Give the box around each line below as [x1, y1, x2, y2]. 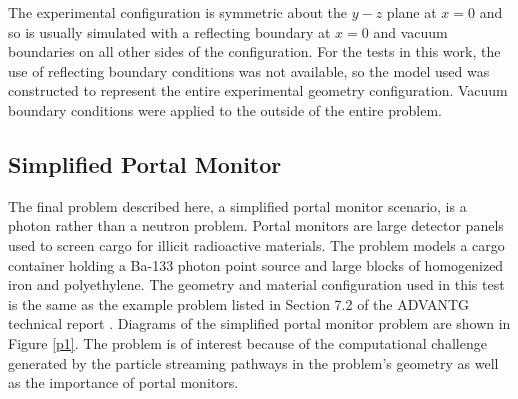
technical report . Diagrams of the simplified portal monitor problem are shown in [8, 313, 511, 334]
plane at [386, 2, 437, 22]
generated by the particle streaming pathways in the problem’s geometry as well [8, 352, 499, 373]
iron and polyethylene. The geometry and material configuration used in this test [8, 274, 505, 295]
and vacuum [373, 21, 448, 42]
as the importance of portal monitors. [8, 372, 239, 393]
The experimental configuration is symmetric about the [8, 2, 347, 22]
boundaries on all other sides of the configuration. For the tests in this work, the [8, 41, 501, 62]
